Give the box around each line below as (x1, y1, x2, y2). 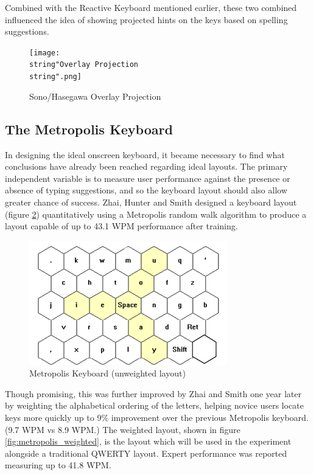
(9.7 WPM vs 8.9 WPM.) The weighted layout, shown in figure (5, 423, 241, 435)
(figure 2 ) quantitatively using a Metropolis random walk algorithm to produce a (5, 207, 307, 220)
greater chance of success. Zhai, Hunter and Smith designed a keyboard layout (5, 195, 297, 208)
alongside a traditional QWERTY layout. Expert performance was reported (5, 446, 287, 459)
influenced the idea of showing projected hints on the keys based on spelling (5, 13, 288, 26)
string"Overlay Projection (29, 60, 138, 69)
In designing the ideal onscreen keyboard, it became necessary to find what (5, 148, 285, 161)
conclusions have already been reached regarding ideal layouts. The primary (5, 160, 288, 173)
